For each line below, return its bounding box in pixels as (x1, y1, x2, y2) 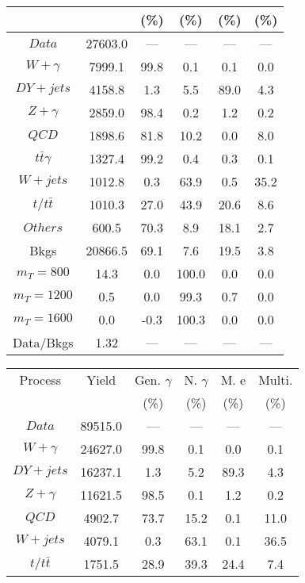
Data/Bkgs (13, 333, 74, 351)
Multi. (258, 370, 293, 389)
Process (19, 370, 61, 389)
